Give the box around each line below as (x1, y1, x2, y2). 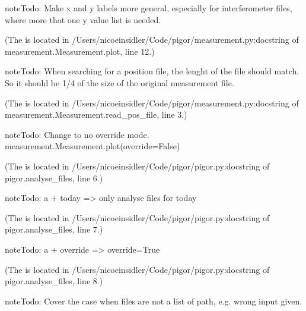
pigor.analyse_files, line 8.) (5, 275, 103, 287)
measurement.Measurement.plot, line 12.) (5, 45, 155, 57)
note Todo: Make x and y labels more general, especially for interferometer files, (5, 2, 292, 14)
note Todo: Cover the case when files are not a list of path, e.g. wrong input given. (5, 294, 302, 307)
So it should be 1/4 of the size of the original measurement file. (5, 76, 234, 89)
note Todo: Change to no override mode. (5, 128, 149, 140)
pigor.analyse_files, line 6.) (5, 171, 103, 184)
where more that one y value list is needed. (5, 13, 161, 26)
